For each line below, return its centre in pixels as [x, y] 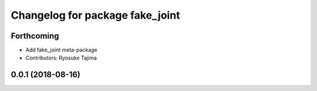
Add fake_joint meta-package [62, 50]
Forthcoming [35, 36]
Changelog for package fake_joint [95, 15]
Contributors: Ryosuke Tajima [61, 58]
